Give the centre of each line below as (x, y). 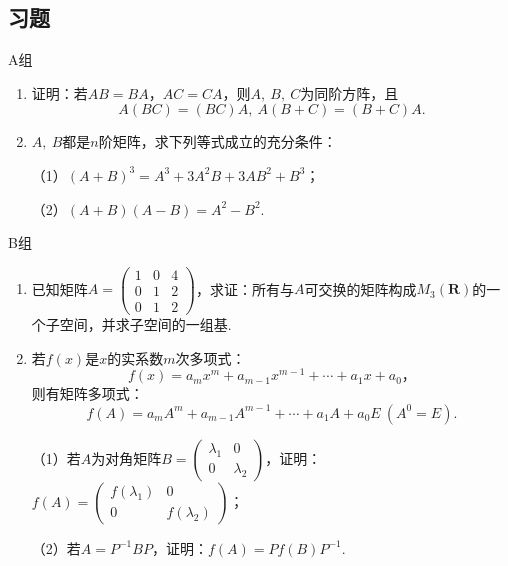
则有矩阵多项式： (87, 393)
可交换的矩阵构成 (360, 288)
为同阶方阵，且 (349, 92)
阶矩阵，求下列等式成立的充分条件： (217, 141)
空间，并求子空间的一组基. (145, 323)
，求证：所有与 (244, 288)
